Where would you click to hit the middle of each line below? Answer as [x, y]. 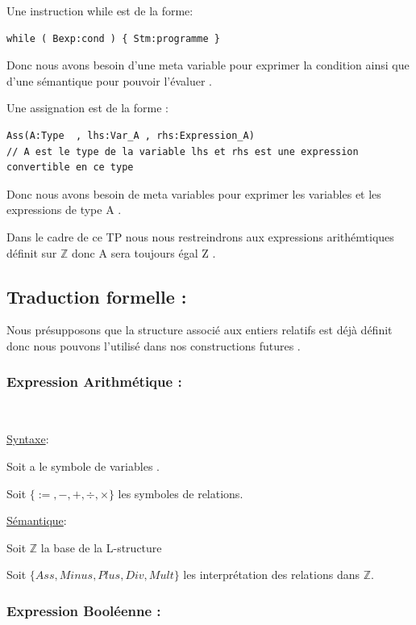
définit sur [32, 252]
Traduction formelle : [97, 296]
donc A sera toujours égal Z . [144, 252]
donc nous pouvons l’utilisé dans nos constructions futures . [154, 345]
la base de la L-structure [101, 547]
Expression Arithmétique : [94, 382]
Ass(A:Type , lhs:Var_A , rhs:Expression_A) [131, 135]
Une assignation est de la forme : [87, 108]
